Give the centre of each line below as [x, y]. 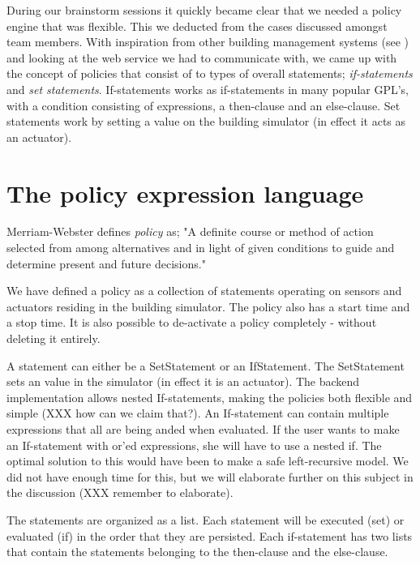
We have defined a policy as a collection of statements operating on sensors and [204, 291]
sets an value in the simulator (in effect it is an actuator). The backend [183, 381]
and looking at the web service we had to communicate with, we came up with [202, 57]
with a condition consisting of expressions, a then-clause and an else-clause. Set [204, 105]
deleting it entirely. [54, 338]
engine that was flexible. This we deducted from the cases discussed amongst [197, 26]
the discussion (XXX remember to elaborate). [120, 492]
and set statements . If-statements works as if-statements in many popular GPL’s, [208, 89]
